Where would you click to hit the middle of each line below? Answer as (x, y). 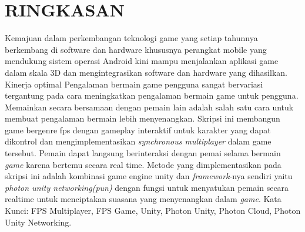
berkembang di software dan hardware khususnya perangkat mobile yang (136, 49)
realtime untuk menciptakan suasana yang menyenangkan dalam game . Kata (143, 199)
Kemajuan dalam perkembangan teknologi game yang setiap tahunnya (131, 38)
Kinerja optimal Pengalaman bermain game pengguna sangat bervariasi (134, 84)
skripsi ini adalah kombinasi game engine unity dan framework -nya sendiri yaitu (149, 176)
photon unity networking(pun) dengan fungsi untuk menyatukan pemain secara (147, 187)
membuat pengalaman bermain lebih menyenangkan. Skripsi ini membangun (143, 118)
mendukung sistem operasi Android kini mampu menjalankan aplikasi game (142, 61)
